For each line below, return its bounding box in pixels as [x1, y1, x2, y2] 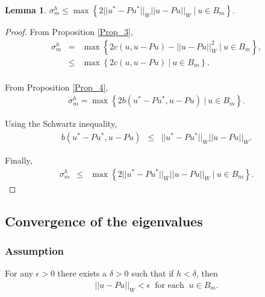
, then [196, 267, 218, 279]
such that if [131, 267, 174, 279]
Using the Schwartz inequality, [5, 117, 117, 130]
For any [5, 267, 33, 279]
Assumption [5, 243, 64, 258]
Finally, [5, 153, 33, 166]
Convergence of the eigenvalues [5, 211, 203, 230]
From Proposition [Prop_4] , [5, 80, 108, 93]
